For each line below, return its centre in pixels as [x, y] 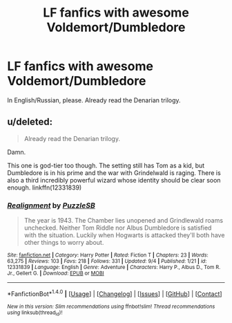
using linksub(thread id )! [35, 313]
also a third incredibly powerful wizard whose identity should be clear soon [114, 180]
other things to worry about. [64, 243]
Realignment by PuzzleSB [51, 205]
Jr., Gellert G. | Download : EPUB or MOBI [56, 274]
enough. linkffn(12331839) [45, 187]
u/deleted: [30, 122]
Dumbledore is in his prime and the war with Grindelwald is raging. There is [114, 173]
